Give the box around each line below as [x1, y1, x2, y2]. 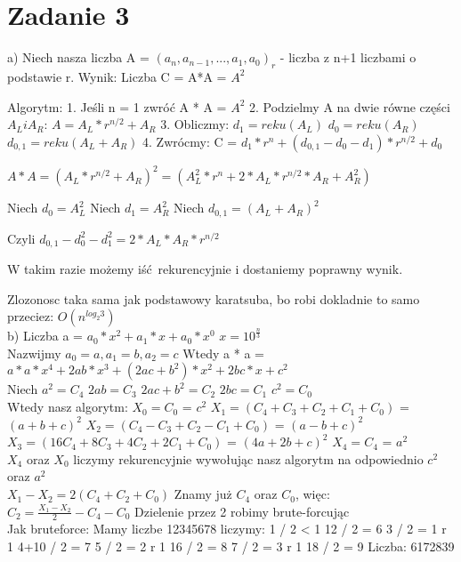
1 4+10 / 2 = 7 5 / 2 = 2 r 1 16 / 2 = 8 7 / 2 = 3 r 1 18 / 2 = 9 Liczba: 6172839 [7, 537, 455, 556]
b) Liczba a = [7, 326, 83, 345]
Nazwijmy [7, 343, 61, 362]
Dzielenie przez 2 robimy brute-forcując [134, 502, 350, 520]
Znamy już [174, 485, 232, 503]
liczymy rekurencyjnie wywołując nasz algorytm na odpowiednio [73, 449, 424, 468]
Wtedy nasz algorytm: [7, 397, 128, 416]
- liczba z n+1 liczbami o [279, 48, 417, 67]
